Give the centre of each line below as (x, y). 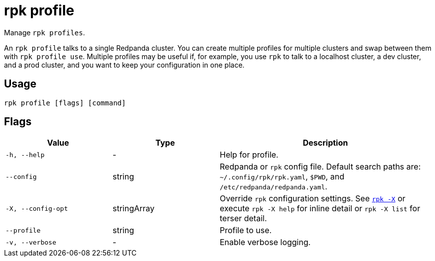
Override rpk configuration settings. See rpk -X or (313, 199)
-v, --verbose (31, 242)
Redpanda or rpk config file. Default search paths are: (320, 167)
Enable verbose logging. (265, 242)
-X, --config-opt (37, 208)
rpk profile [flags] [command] (65, 103)
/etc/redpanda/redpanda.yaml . (274, 187)
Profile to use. (246, 230)
